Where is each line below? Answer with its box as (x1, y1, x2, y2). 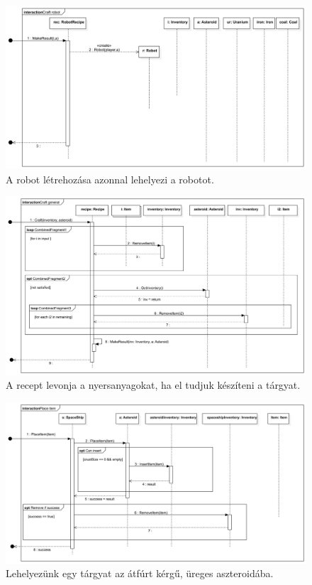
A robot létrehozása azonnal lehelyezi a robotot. (6, 171, 214, 186)
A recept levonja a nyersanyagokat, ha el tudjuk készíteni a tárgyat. (6, 377, 301, 392)
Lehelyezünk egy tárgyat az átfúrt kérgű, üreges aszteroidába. (6, 566, 274, 581)
